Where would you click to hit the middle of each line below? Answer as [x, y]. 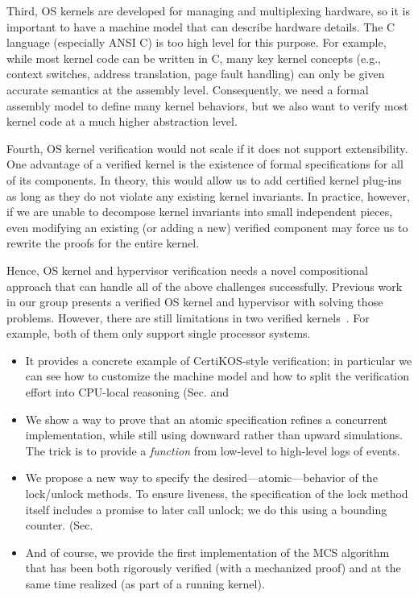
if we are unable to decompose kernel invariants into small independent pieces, [200, 212]
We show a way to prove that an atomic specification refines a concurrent [207, 419]
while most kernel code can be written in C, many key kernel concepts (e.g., [194, 58]
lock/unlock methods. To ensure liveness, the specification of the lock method [217, 494]
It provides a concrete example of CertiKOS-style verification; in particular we [219, 360]
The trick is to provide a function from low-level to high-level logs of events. [213, 450]
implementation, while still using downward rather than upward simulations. [214, 435]
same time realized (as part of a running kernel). [145, 583]
